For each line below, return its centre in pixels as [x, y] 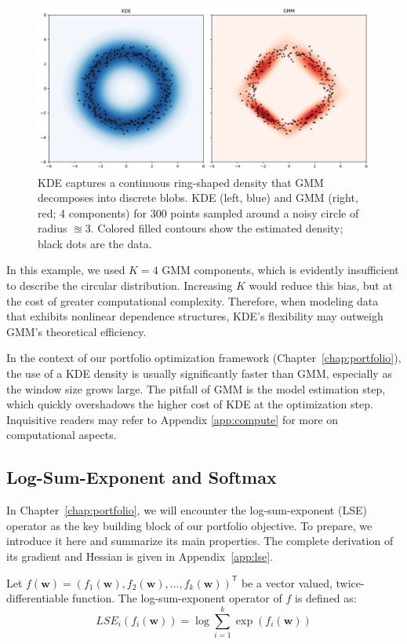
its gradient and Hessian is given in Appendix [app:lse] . [140, 556]
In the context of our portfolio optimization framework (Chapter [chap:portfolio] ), [204, 358]
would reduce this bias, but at [321, 285]
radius [53, 228]
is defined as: [325, 598]
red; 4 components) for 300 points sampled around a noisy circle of [198, 212]
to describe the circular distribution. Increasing [120, 285]
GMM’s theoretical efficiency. [76, 331]
